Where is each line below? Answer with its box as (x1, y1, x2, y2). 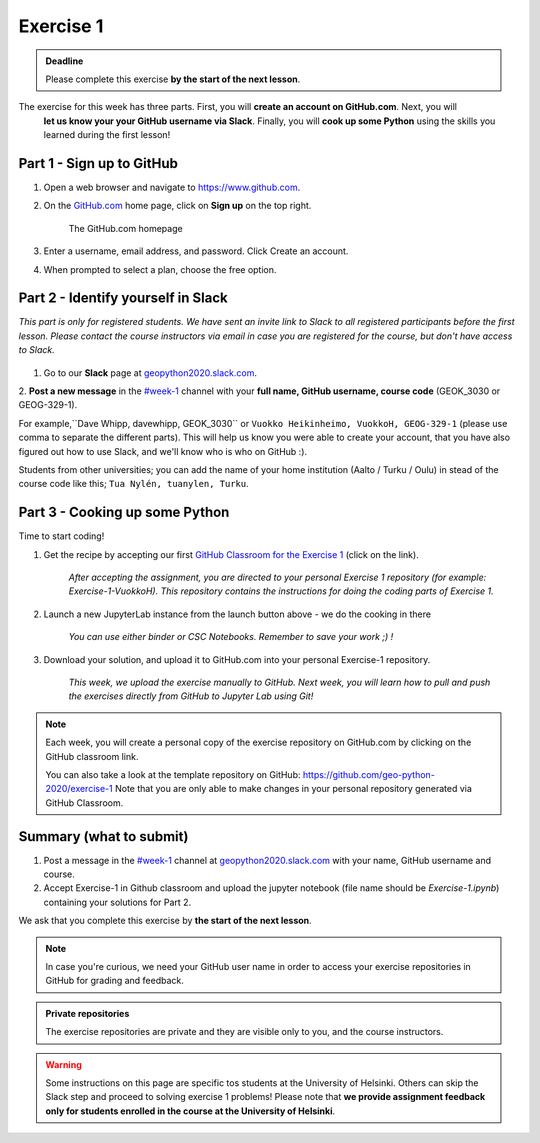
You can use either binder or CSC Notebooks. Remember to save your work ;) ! (68, 631, 394, 643)
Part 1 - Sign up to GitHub (18, 155, 179, 172)
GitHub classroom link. (45, 750, 139, 762)
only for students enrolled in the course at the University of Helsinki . (45, 1105, 335, 1117)
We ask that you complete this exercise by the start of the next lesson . (18, 915, 312, 927)
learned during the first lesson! (43, 129, 171, 141)
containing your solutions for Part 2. (43, 896, 192, 908)
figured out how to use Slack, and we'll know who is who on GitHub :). (18, 445, 308, 457)
